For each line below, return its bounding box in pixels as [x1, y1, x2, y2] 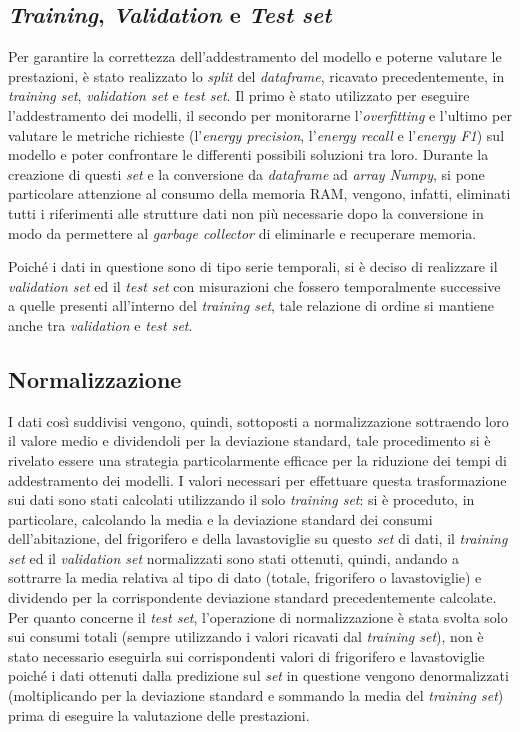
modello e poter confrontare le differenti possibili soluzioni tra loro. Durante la [8, 144, 489, 165]
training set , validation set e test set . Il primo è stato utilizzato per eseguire [8, 85, 470, 106]
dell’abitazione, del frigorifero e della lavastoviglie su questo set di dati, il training [8, 528, 508, 549]
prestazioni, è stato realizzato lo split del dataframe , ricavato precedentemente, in [8, 65, 505, 86]
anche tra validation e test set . [8, 314, 193, 335]
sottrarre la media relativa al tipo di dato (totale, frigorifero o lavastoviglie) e [8, 567, 482, 588]
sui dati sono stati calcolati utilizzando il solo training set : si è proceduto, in [8, 489, 475, 510]
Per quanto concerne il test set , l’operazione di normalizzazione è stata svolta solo [8, 606, 508, 627]
